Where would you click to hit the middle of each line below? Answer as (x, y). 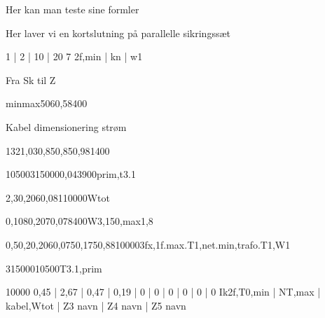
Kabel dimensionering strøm (66, 126)
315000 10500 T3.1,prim (54, 268)
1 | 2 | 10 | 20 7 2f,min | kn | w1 (74, 56)
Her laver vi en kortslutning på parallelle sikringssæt (118, 33)
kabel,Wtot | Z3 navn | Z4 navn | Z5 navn (96, 305)
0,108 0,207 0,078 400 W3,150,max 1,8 (79, 221)
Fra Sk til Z (31, 79)
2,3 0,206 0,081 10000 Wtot (58, 197)
